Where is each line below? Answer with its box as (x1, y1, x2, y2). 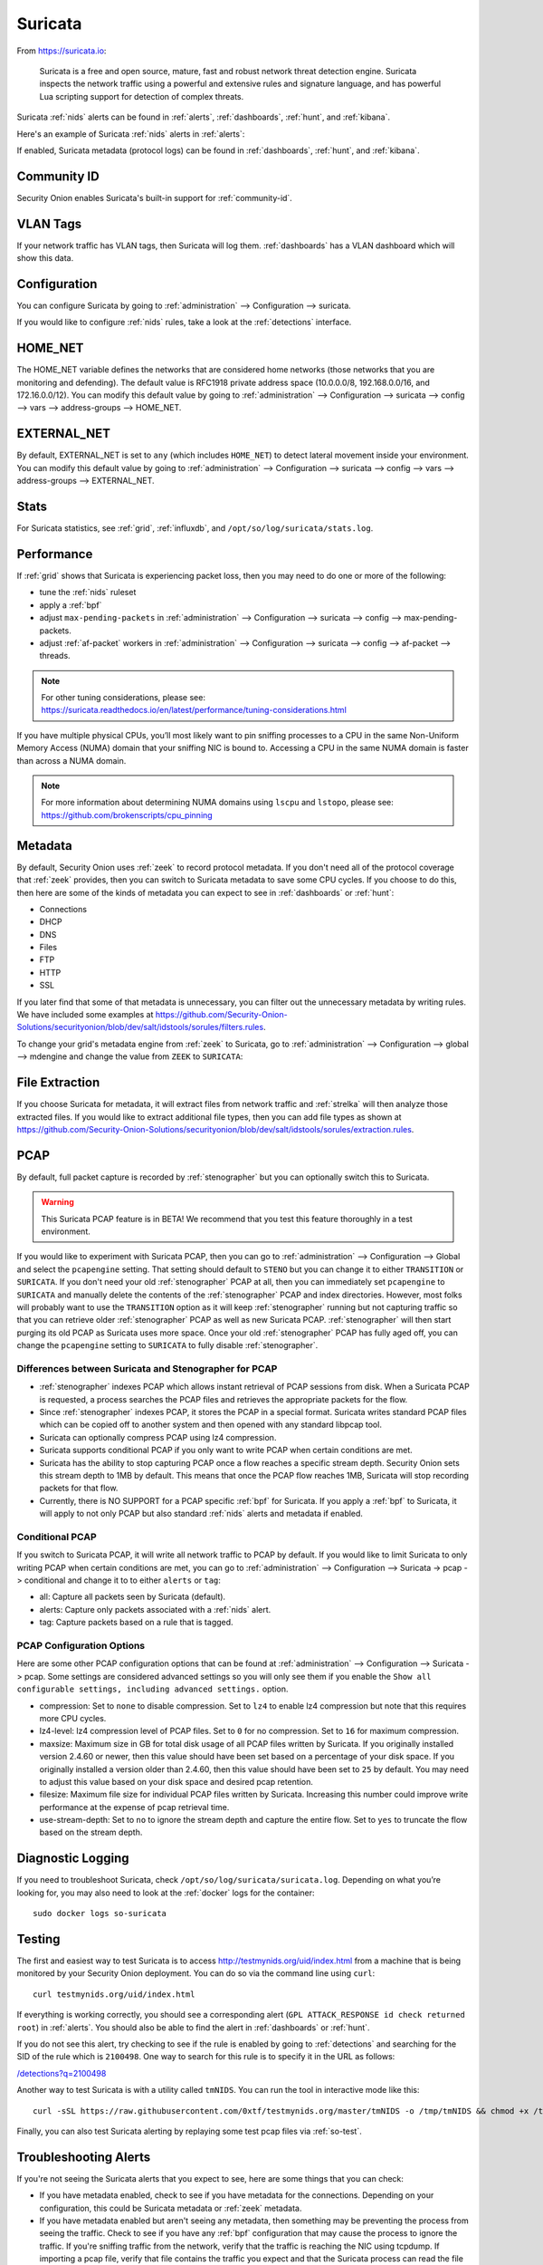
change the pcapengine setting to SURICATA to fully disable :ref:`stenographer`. (16, 1340, 319, 1351)
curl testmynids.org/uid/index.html (33, 1989, 195, 2000)
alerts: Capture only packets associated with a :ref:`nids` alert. (39, 1604, 271, 1614)
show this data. (16, 253, 74, 264)
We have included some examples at (16, 1009, 154, 1020)
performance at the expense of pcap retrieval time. (39, 1801, 230, 1812)
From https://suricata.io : (16, 45, 107, 56)
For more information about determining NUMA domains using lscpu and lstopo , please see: (41, 797, 394, 808)
